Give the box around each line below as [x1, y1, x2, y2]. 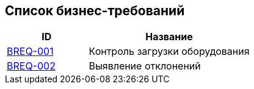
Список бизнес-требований [5, 3, 185, 18]
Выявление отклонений [89, 60, 201, 73]
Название [145, 30, 193, 43]
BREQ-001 [7, 45, 54, 58]
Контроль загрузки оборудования [89, 45, 250, 58]
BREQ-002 [7, 60, 56, 73]
